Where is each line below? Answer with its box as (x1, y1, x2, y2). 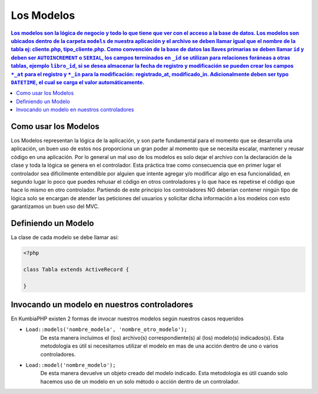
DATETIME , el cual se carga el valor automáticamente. (11, 78, 145, 85)
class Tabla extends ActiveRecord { (23, 266, 130, 273)
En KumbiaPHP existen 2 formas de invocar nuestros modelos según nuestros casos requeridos (11, 315, 244, 322)
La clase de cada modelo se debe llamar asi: (11, 234, 119, 241)
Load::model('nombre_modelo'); (25, 362, 116, 368)
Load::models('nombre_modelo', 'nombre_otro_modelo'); (25, 326, 188, 333)
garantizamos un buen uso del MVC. (11, 203, 100, 210)
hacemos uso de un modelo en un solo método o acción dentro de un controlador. (40, 378, 240, 385)
